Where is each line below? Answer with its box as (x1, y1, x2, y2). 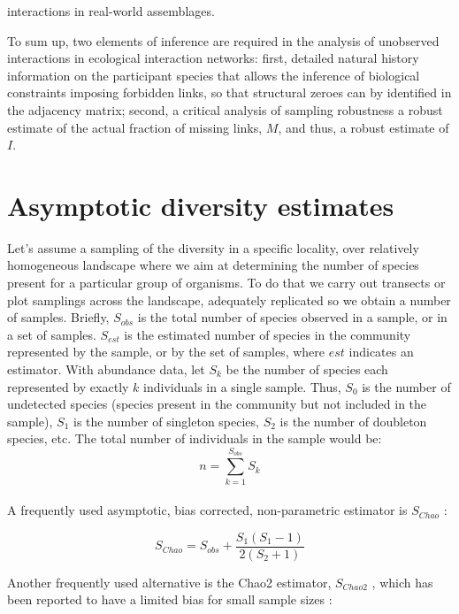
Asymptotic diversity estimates (7, 187, 394, 223)
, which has (371, 572, 433, 591)
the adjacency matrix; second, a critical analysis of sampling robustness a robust (7, 100, 443, 119)
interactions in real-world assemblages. (7, 2, 215, 19)
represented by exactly (7, 377, 129, 395)
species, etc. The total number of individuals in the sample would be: (7, 429, 382, 448)
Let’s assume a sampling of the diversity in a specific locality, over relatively (7, 238, 419, 257)
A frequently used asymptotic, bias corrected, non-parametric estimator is (7, 501, 408, 519)
